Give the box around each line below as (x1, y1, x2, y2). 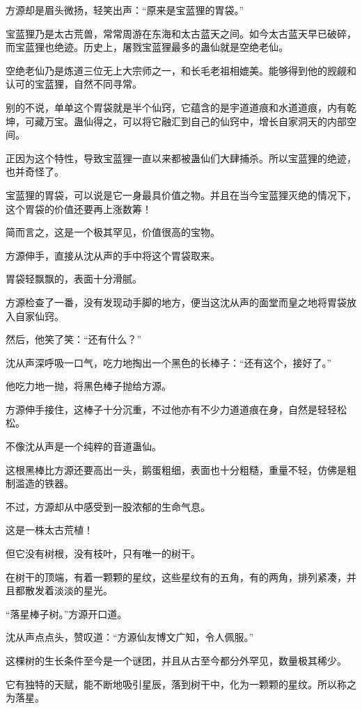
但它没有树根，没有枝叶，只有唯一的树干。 (6, 546, 200, 561)
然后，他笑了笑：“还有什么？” (6, 332, 142, 346)
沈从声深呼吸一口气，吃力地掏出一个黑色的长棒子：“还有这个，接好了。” (6, 355, 332, 369)
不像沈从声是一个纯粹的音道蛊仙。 (6, 439, 162, 454)
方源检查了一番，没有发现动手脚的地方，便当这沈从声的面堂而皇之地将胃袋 (6, 294, 347, 309)
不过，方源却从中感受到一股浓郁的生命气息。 (6, 499, 210, 513)
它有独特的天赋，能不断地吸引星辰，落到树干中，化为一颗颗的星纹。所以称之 (6, 676, 356, 691)
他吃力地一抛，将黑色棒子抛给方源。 (6, 379, 171, 393)
